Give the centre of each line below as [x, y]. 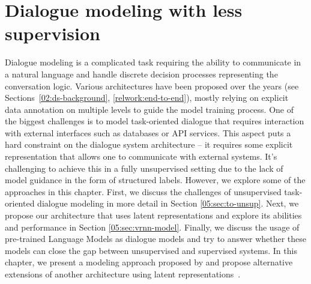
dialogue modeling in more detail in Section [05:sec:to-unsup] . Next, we [168, 203]
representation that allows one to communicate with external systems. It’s [141, 156]
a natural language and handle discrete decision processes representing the [141, 74]
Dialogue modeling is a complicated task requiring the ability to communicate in [153, 62]
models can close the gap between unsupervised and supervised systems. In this [151, 250]
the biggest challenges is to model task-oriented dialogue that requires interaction [155, 121]
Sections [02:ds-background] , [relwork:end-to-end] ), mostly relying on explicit [147, 98]
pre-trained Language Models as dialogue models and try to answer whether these [156, 239]
